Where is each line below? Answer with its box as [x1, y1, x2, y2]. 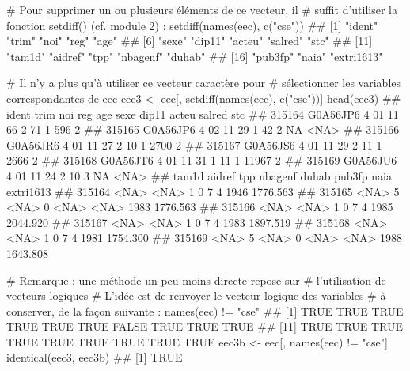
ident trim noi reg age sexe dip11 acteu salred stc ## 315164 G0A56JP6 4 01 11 [6, 105, 399, 122]
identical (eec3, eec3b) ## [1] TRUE [6, 349, 183, 365]
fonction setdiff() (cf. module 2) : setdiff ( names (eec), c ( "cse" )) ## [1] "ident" [6, 17, 378, 33]
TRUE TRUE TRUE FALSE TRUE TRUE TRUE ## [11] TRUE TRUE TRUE [6, 318, 404, 335]
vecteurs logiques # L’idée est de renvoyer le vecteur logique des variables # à [6, 287, 386, 304]
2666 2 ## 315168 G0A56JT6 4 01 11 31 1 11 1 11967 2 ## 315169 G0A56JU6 [6, 152, 397, 168]
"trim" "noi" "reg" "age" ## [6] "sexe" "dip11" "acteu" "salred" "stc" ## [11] [6, 32, 373, 49]
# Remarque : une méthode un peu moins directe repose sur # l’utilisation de [6, 271, 386, 288]
